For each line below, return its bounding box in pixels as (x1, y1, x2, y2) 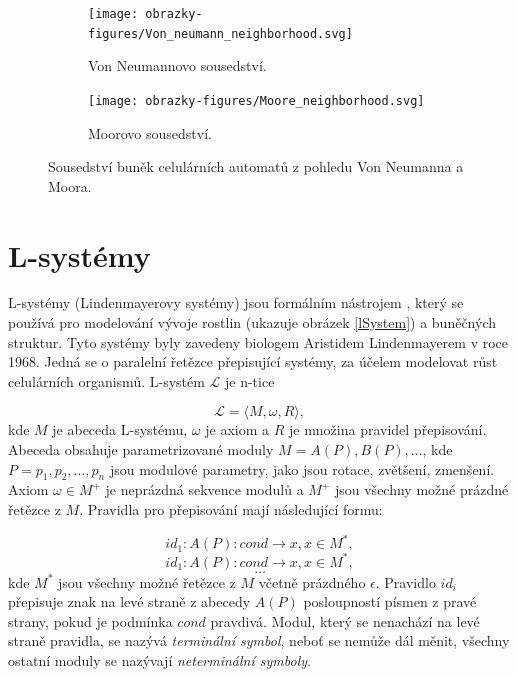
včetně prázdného (258, 571, 366, 592)
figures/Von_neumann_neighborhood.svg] (88, 26, 353, 41)
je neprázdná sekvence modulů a (105, 479, 304, 500)
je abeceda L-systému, (52, 419, 188, 440)
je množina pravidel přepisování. (288, 419, 487, 440)
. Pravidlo (375, 571, 436, 592)
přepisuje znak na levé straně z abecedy (8, 591, 251, 612)
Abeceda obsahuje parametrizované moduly (8, 439, 274, 460)
